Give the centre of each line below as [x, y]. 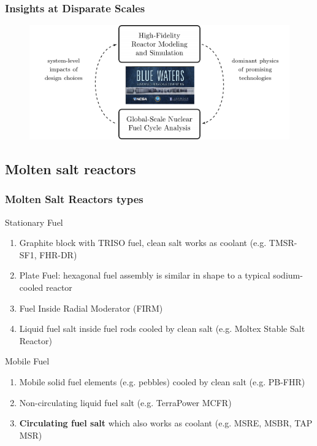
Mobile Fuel [27, 361]
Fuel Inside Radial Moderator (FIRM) [91, 308]
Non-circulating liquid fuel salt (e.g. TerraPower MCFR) [125, 402]
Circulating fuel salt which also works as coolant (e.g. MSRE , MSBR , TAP [166, 423]
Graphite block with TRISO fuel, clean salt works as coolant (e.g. [143, 243]
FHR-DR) [58, 254]
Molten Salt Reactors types [74, 199]
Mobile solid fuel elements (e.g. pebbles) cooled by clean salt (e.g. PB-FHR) [162, 382]
